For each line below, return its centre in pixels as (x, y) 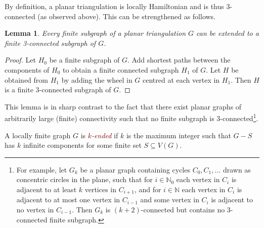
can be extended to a (228, 33)
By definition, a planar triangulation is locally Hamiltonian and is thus (114, 6)
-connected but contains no (183, 210)
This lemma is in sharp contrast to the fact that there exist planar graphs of (123, 106)
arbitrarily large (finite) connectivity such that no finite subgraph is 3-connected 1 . (131, 117)
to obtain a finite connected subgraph (121, 69)
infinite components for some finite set (82, 145)
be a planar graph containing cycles (135, 169)
